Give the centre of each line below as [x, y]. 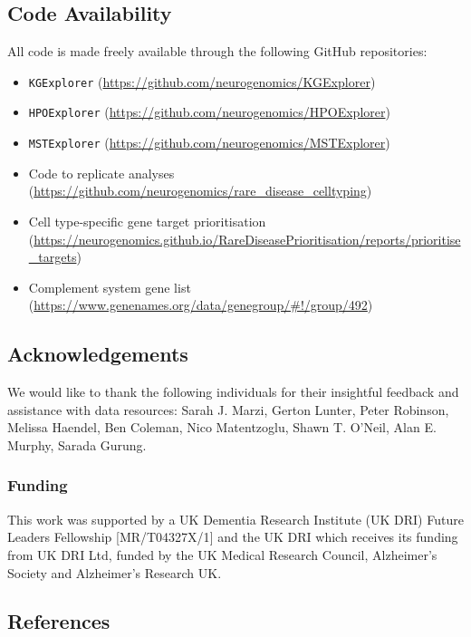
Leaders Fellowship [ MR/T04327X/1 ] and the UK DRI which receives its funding [233, 537]
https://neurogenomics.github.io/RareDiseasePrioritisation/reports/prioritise [247, 239]
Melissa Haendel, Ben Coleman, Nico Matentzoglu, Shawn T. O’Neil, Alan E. [222, 427]
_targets [53, 257]
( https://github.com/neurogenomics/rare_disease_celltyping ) [200, 191]
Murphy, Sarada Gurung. [77, 444]
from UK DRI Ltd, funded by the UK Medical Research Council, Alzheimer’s [222, 554]
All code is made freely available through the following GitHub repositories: [217, 51]
